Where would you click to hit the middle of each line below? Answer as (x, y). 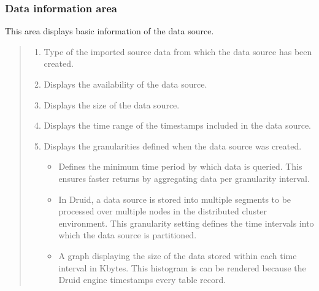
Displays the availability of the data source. (125, 84)
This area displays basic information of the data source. (110, 31)
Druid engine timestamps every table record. (142, 280)
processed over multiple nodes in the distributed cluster (163, 211)
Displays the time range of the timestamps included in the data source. (178, 125)
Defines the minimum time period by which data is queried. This (180, 166)
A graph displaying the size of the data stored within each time (178, 255)
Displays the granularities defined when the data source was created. (173, 145)
